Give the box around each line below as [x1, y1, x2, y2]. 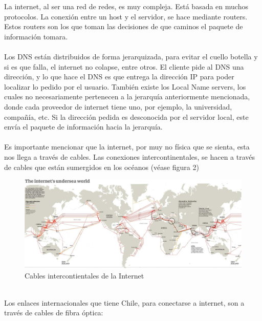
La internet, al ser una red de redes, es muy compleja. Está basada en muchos [4, 1, 248, 11]
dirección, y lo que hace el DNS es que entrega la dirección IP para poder [4, 71, 234, 82]
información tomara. [4, 31, 68, 41]
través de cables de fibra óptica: [4, 307, 103, 318]
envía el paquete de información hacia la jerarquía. [4, 121, 163, 132]
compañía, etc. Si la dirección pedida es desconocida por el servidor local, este [4, 111, 249, 122]
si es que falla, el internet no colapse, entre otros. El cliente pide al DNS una [4, 61, 244, 72]
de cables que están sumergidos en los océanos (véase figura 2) [4, 161, 199, 172]
